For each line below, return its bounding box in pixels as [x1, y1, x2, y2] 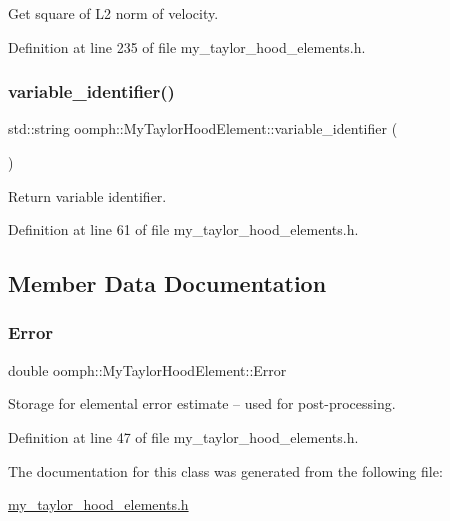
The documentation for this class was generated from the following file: [8, 460, 443, 481]
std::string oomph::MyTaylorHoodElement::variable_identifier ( [8, 118, 398, 139]
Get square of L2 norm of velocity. [8, 3, 219, 23]
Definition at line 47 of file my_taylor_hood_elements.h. [8, 426, 359, 447]
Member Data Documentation [8, 268, 327, 299]
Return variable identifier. [8, 185, 167, 206]
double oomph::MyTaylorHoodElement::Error [8, 359, 287, 380]
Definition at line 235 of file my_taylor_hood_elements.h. [8, 36, 366, 57]
